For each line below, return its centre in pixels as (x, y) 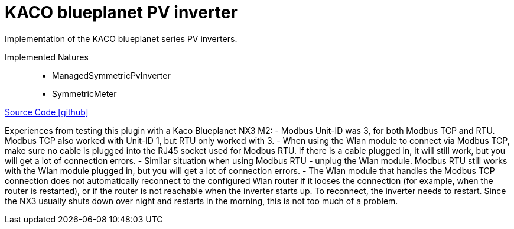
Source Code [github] (47, 112)
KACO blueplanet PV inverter (121, 12)
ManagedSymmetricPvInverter (111, 75)
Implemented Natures (47, 57)
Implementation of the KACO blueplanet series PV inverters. (121, 38)
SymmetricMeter (84, 93)
